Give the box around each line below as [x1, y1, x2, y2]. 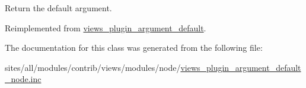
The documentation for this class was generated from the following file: [5, 41, 263, 54]
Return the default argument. [5, 2, 112, 14]
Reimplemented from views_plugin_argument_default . [5, 21, 206, 34]
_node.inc [5, 73, 42, 85]
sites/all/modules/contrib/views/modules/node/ [5, 61, 181, 73]
